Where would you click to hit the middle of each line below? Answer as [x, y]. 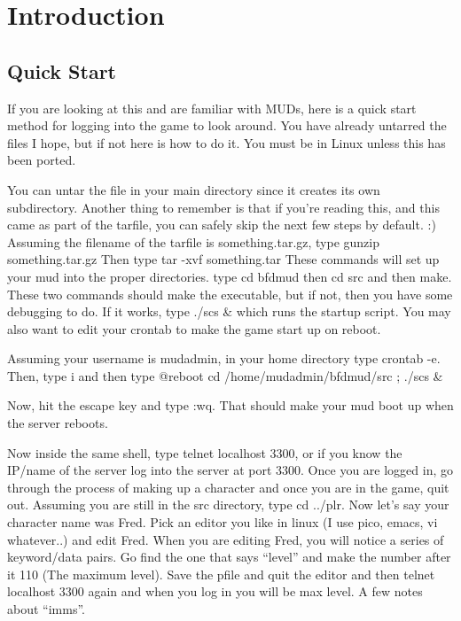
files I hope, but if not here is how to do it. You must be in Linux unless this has [227, 142]
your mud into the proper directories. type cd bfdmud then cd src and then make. [230, 276]
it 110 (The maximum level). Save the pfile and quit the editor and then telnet [221, 574]
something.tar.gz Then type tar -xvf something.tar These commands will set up [223, 259]
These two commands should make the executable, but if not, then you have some [230, 294]
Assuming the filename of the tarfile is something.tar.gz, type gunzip [193, 241]
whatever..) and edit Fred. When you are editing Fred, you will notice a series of [226, 539]
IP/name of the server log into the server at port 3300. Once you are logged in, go [230, 470]
